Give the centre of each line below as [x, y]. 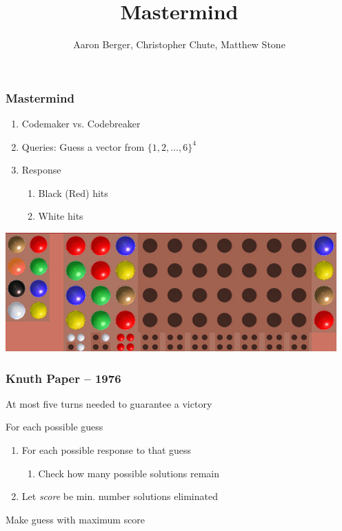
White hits [61, 216]
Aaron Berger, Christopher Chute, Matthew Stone [179, 44]
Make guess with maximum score [76, 519]
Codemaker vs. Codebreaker [81, 124]
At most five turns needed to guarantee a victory [109, 403]
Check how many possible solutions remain [129, 473]
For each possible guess [54, 427]
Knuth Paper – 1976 [63, 378]
